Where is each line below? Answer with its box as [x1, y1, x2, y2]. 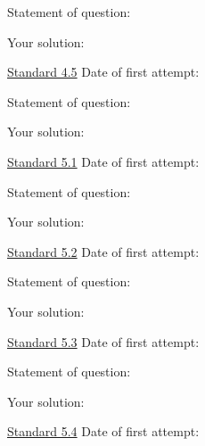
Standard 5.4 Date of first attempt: [7, 422, 200, 441]
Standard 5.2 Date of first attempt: [7, 242, 200, 260]
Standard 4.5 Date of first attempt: [7, 62, 200, 81]
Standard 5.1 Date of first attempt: [7, 152, 200, 170]
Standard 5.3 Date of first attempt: [7, 332, 200, 351]
